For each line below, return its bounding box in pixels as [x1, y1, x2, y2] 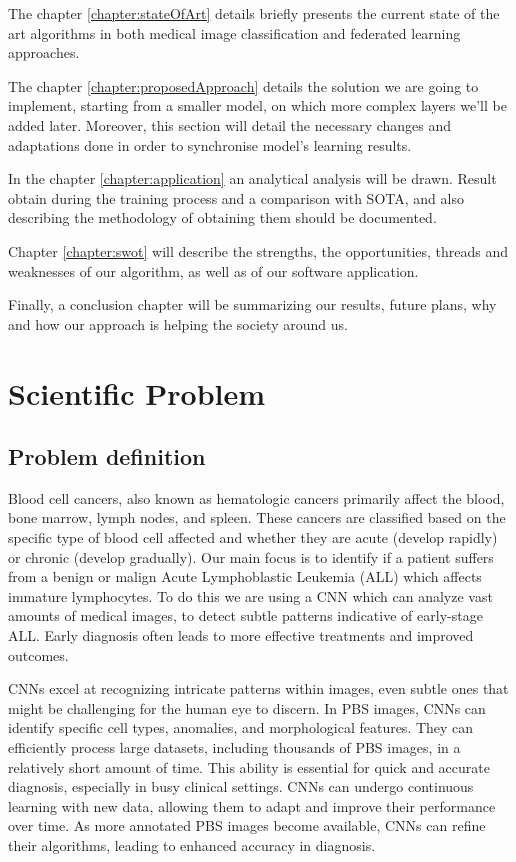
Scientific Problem [8, 372, 266, 413]
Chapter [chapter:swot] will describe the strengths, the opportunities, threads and [8, 240, 509, 261]
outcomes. [8, 644, 69, 665]
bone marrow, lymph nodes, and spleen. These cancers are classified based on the [8, 507, 506, 528]
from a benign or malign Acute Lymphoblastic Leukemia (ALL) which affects [8, 566, 482, 587]
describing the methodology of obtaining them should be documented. [8, 207, 437, 228]
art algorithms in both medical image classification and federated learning [8, 22, 461, 43]
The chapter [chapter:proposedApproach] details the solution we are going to [8, 75, 479, 96]
